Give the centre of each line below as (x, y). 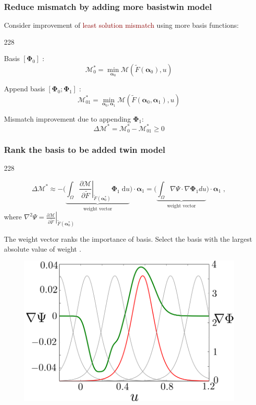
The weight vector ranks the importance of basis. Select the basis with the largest (128, 239)
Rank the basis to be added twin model (85, 150)
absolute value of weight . (43, 248)
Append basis (25, 88)
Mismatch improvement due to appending (67, 118)
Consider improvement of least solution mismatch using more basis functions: (122, 25)
